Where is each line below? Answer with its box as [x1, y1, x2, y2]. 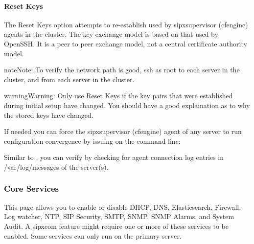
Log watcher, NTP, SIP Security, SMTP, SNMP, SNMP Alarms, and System [4, 211, 234, 222]
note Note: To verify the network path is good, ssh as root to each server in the [4, 65, 240, 75]
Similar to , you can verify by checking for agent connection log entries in [4, 152, 224, 162]
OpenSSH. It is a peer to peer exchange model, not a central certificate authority [4, 38, 247, 48]
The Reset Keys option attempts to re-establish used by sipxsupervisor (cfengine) [4, 19, 248, 29]
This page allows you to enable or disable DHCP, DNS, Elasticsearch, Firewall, [4, 201, 241, 212]
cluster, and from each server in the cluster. [4, 74, 135, 84]
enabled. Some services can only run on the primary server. [4, 230, 182, 241]
